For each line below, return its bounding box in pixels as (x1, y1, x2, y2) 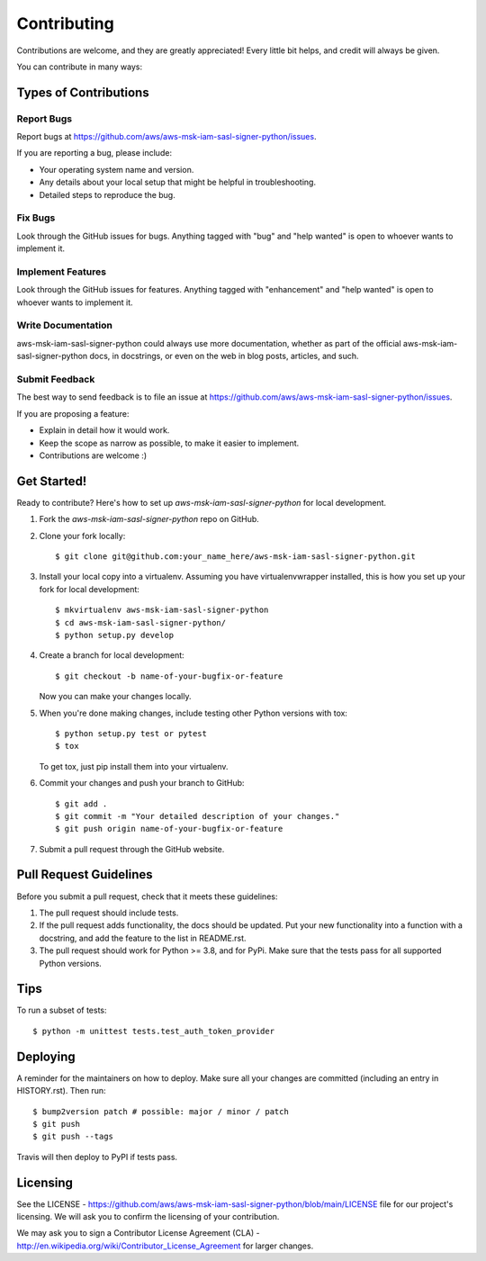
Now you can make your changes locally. (39, 691, 192, 702)
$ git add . (55, 798, 108, 809)
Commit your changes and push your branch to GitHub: (39, 778, 245, 788)
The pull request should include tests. (39, 907, 179, 918)
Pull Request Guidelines (16, 867, 153, 882)
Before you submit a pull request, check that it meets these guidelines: (16, 891, 278, 902)
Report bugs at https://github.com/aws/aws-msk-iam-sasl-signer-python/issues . (16, 131, 317, 142)
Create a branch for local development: (39, 650, 184, 661)
